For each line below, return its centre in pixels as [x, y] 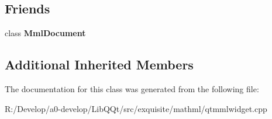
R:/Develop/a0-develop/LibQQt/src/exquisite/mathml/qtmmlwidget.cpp [136, 108]
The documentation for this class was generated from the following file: [132, 89]
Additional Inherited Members [99, 64]
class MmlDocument [45, 33]
